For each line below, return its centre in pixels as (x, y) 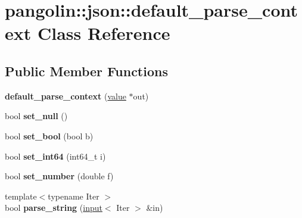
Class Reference (104, 33)
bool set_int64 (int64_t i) (55, 156)
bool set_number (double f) (59, 176)
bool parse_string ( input (54, 208)
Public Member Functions (86, 71)
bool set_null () (36, 116)
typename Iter (74, 196)
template (21, 196)
